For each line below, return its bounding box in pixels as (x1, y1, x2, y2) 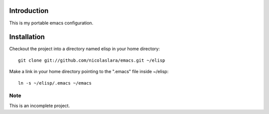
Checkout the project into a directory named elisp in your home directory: (9, 46, 160, 52)
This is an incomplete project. (9, 103, 70, 109)
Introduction (9, 6, 49, 15)
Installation (9, 33, 45, 41)
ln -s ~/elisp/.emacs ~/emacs (18, 80, 92, 86)
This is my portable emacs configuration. (9, 20, 94, 26)
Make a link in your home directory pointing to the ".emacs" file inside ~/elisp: (9, 69, 169, 75)
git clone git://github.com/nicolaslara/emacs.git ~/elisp (18, 57, 165, 63)
